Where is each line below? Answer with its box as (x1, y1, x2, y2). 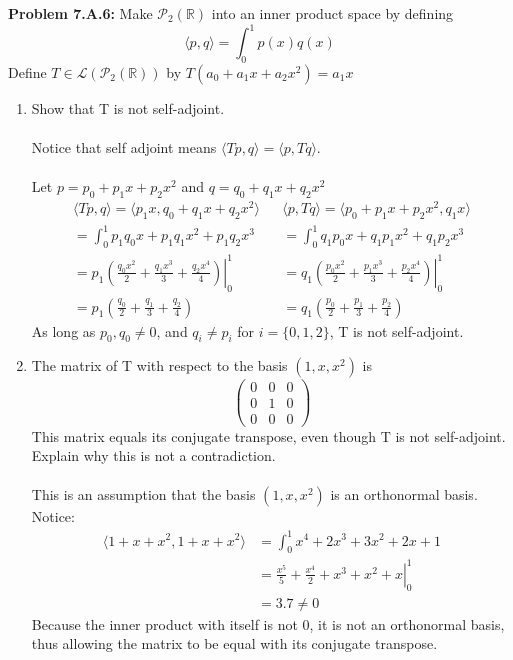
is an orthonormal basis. (330, 484, 478, 505)
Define (8, 61, 47, 82)
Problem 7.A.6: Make (8, 3, 153, 23)
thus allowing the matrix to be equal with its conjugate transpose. (31, 633, 438, 654)
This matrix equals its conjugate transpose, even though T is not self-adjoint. (31, 425, 506, 446)
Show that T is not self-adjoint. (31, 97, 225, 118)
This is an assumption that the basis (31, 484, 256, 505)
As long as (31, 320, 96, 341)
